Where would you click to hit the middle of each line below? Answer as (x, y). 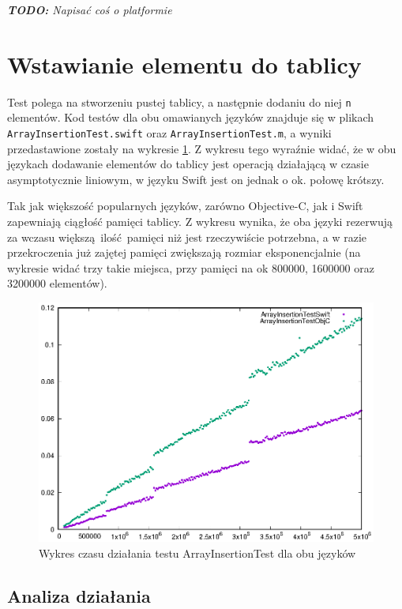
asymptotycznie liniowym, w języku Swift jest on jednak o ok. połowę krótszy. (196, 179)
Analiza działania (79, 595)
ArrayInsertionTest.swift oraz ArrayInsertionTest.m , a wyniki (169, 132)
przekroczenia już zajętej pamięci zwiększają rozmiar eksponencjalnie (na (184, 252)
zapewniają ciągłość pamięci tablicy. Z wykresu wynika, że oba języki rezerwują (200, 221)
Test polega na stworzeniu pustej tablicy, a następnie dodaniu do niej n (179, 101)
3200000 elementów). (57, 283)
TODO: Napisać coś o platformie (90, 9)
